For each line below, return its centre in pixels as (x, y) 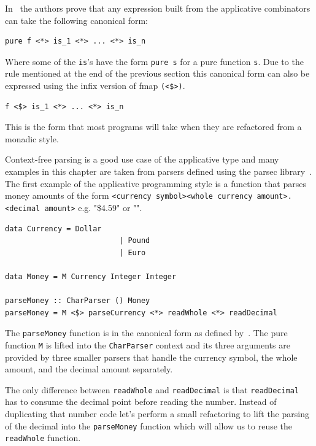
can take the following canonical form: (76, 20)
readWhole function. (43, 438)
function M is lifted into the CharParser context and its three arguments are (148, 344)
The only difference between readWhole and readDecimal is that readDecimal (152, 389)
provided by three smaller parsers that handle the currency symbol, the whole (151, 357)
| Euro (133, 252)
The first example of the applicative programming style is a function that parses (156, 183)
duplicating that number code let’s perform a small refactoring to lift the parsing (157, 414)
